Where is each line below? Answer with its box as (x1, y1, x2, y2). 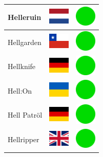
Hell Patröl (8, 109, 43, 120)
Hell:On (8, 85, 32, 96)
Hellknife (8, 61, 36, 72)
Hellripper (8, 134, 39, 145)
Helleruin (8, 11, 42, 22)
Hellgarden (8, 36, 42, 47)
